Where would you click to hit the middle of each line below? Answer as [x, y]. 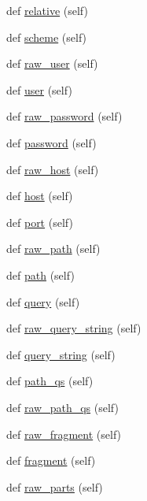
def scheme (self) [47, 37]
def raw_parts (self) [55, 486]
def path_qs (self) [50, 381]
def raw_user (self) [52, 63]
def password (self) [51, 142]
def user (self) [39, 89]
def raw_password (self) [64, 116]
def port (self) [40, 222]
